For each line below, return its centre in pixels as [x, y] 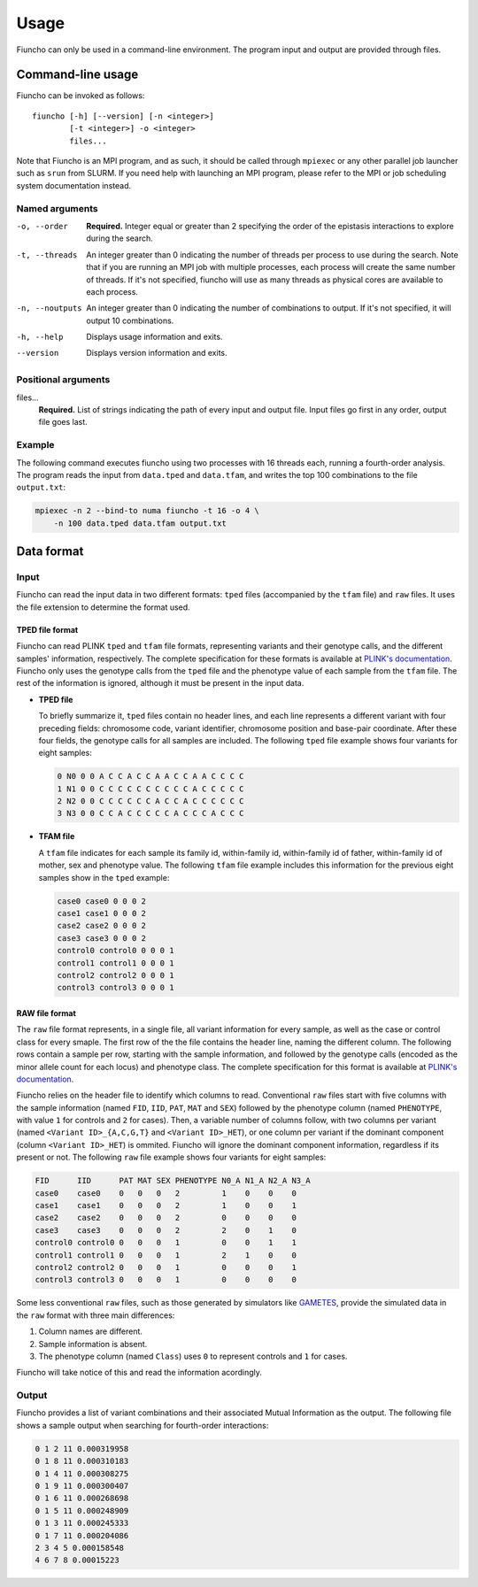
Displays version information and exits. [157, 353]
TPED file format [47, 629]
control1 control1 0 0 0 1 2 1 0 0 [166, 1255]
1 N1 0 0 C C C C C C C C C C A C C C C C [150, 789]
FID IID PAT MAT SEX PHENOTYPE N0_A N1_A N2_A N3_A [173, 1181]
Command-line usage [77, 75]
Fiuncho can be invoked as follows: [81, 96]
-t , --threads [47, 255]
